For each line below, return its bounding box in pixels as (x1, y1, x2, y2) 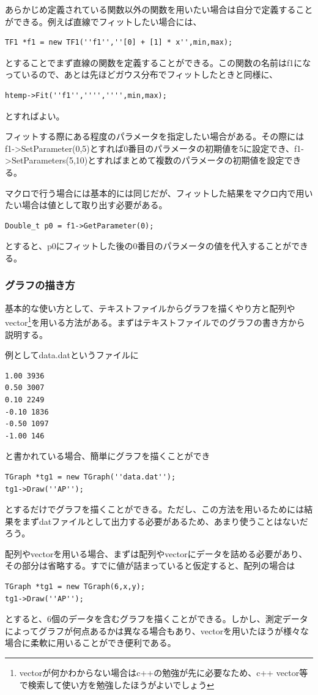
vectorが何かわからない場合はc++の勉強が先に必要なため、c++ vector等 (19, 666, 308, 679)
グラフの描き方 (5, 277, 75, 293)
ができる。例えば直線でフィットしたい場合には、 (5, 15, 202, 28)
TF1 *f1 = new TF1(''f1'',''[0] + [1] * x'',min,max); (5, 38, 233, 47)
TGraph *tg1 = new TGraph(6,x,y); (5, 582, 146, 592)
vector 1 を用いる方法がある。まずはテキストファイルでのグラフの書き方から (5, 314, 305, 328)
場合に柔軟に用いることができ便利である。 (5, 636, 176, 649)
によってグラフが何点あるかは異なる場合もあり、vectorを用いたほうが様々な (5, 624, 309, 637)
